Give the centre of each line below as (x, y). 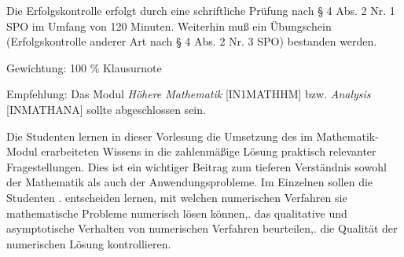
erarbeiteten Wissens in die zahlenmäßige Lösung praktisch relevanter (209, 151)
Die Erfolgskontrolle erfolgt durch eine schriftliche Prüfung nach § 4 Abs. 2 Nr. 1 (201, 10)
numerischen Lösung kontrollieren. (89, 243)
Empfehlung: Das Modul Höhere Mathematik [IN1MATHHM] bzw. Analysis (189, 94)
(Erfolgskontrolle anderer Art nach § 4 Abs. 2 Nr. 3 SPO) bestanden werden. (192, 41)
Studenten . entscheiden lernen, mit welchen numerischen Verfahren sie (177, 197)
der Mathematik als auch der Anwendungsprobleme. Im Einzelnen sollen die (190, 182)
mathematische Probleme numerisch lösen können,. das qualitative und (177, 213)
